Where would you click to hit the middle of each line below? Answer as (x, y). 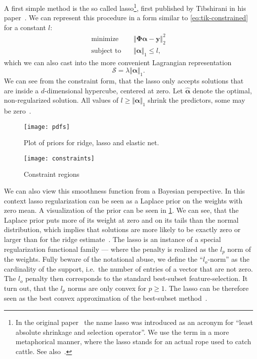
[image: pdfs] (47, 127)
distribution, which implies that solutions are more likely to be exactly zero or (122, 229)
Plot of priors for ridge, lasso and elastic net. (91, 142)
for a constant (25, 27)
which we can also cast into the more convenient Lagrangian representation (118, 62)
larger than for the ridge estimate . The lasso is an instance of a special (112, 239)
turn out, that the (31, 288)
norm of (239, 249)
